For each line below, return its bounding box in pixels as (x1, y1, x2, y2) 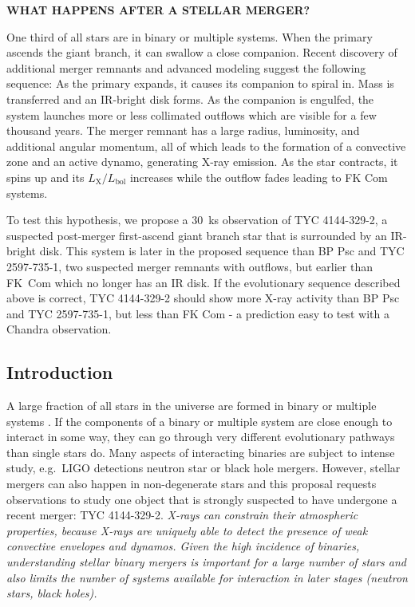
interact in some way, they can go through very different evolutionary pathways (6, 428, 395, 445)
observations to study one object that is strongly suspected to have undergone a (6, 491, 397, 507)
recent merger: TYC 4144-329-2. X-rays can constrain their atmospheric (6, 506, 358, 523)
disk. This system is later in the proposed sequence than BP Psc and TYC (39, 242, 405, 259)
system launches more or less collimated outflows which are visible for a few (6, 106, 377, 123)
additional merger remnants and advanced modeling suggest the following (6, 59, 366, 76)
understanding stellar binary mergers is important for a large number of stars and (6, 554, 407, 570)
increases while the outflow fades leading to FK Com (129, 168, 388, 185)
